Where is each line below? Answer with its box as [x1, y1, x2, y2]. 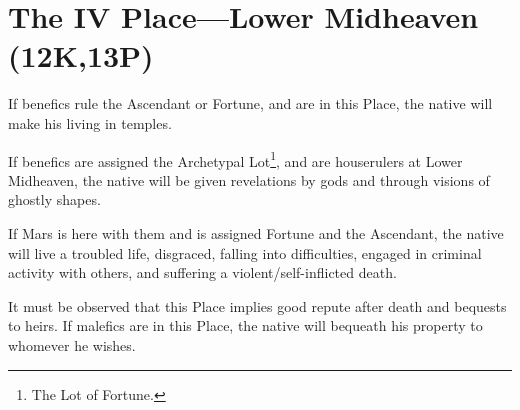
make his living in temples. [8, 112, 172, 133]
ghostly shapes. [8, 189, 101, 210]
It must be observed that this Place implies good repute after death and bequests [8, 295, 507, 316]
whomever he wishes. [8, 334, 136, 355]
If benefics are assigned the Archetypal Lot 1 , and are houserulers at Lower [8, 147, 463, 171]
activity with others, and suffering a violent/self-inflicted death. [8, 262, 397, 283]
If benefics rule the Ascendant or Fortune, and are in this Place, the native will [8, 93, 493, 114]
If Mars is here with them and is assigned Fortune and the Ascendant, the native [8, 222, 504, 243]
